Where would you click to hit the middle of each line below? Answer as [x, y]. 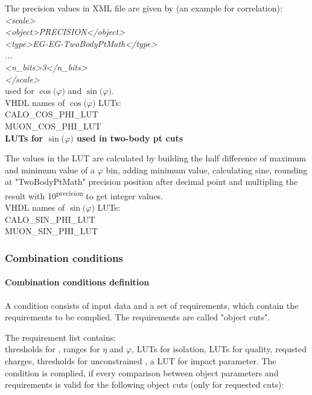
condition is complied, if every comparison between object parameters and [142, 372]
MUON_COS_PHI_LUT [53, 126]
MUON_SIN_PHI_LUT [52, 231]
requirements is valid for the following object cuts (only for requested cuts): [145, 384]
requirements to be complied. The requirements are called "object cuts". [138, 317]
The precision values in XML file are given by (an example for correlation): [144, 8]
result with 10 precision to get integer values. [84, 194]
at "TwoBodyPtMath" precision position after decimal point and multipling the [151, 182]
